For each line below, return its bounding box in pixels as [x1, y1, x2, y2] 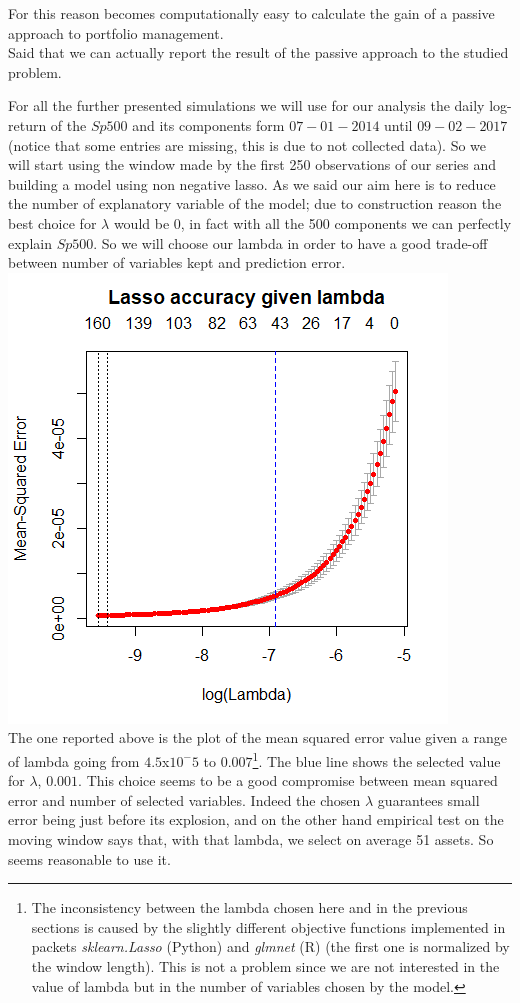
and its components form [132, 114, 285, 135]
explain [8, 232, 52, 253]
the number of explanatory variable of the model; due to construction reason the [8, 193, 502, 214]
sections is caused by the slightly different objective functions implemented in [31, 916, 506, 937]
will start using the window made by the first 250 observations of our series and [8, 154, 496, 175]
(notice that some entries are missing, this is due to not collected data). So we [8, 134, 487, 155]
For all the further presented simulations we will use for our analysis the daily [8, 95, 485, 116]
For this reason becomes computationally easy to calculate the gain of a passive [8, 3, 495, 23]
